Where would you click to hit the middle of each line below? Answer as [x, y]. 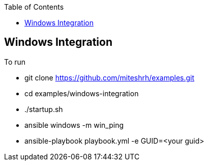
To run [15, 62]
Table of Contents [34, 7]
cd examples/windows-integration [82, 93]
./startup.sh [44, 109]
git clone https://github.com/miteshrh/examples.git [110, 77]
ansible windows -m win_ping [74, 125]
